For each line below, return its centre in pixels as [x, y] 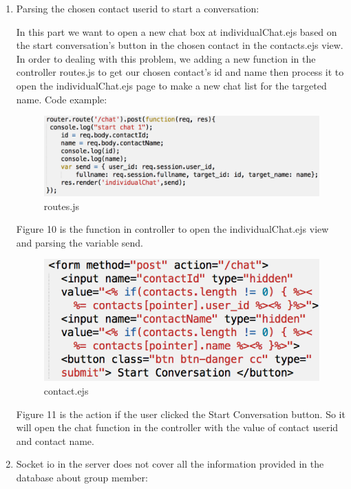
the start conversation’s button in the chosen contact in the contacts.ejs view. [180, 45]
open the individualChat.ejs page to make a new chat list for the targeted [171, 85]
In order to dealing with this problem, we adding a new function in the [166, 58]
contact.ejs [66, 390]
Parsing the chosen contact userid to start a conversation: [138, 8]
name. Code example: [62, 99]
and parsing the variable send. [79, 242]
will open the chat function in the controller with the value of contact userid [177, 427]
